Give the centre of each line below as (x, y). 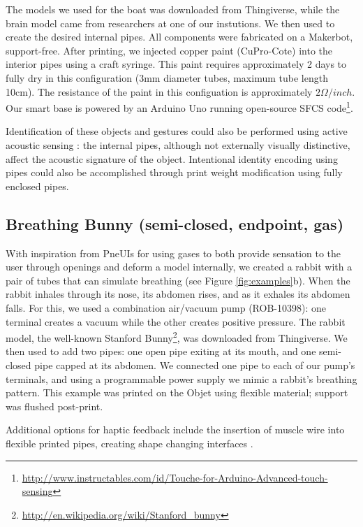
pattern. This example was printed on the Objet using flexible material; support (177, 392)
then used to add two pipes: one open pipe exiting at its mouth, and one (161, 351)
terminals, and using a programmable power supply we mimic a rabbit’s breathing (181, 378)
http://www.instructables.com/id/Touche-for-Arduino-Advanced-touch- (175, 477)
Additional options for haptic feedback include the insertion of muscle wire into (175, 429)
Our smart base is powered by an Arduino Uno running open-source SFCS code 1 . (179, 107)
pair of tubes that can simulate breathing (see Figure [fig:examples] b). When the (178, 280)
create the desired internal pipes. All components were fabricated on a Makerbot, (179, 37)
